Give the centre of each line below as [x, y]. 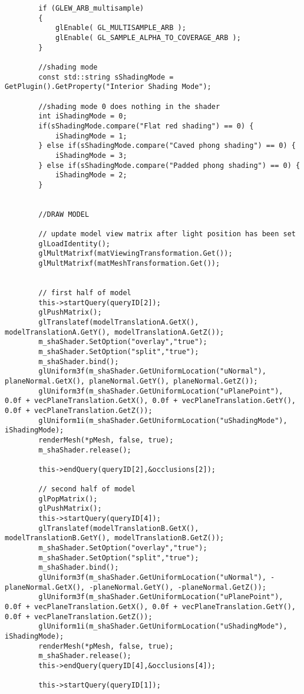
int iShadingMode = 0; [83, 116]
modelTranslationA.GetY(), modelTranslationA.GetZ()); [115, 332]
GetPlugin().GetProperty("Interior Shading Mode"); [108, 87]
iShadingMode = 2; [91, 175]
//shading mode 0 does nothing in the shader [129, 106]
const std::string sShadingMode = [106, 77]
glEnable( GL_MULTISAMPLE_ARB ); [120, 28]
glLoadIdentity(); [74, 244]
